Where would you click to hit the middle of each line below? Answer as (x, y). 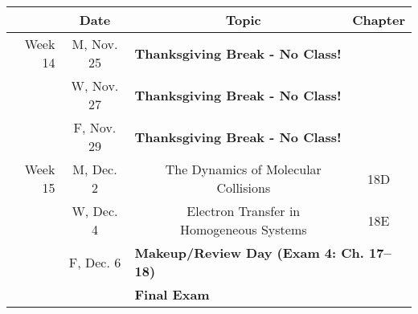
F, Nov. (95, 127)
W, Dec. (95, 211)
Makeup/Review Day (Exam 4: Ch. (249, 253)
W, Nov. (95, 86)
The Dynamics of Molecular (243, 169)
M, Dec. (95, 169)
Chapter (379, 20)
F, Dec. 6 (95, 262)
